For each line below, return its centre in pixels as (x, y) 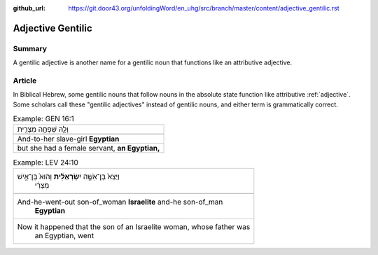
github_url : (29, 8)
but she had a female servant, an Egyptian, (89, 149)
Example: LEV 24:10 (45, 163)
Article (25, 81)
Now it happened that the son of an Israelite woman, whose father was (134, 226)
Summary (30, 48)
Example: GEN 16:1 (44, 119)
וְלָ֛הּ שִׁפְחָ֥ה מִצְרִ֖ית (43, 130)
